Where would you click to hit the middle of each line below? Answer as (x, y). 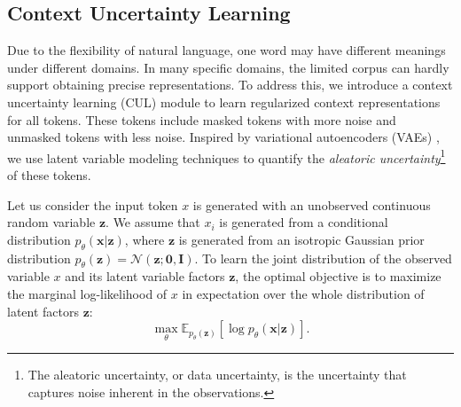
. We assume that (153, 222)
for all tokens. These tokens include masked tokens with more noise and (202, 119)
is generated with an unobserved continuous (312, 204)
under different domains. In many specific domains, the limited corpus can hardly (228, 67)
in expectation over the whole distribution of (303, 293)
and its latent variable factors (145, 276)
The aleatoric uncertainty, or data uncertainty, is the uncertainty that (217, 375)
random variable (51, 222)
